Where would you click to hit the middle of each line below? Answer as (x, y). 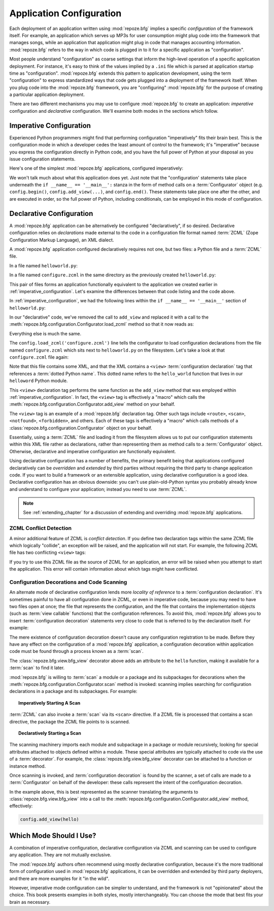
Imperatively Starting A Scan (49, 703)
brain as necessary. (30, 902)
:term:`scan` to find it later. (37, 668)
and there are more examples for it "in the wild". (59, 878)
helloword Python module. (39, 381)
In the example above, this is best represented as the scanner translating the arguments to (104, 792)
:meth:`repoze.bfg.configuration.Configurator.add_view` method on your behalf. (92, 404)
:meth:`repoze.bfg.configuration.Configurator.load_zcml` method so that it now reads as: (102, 324)
